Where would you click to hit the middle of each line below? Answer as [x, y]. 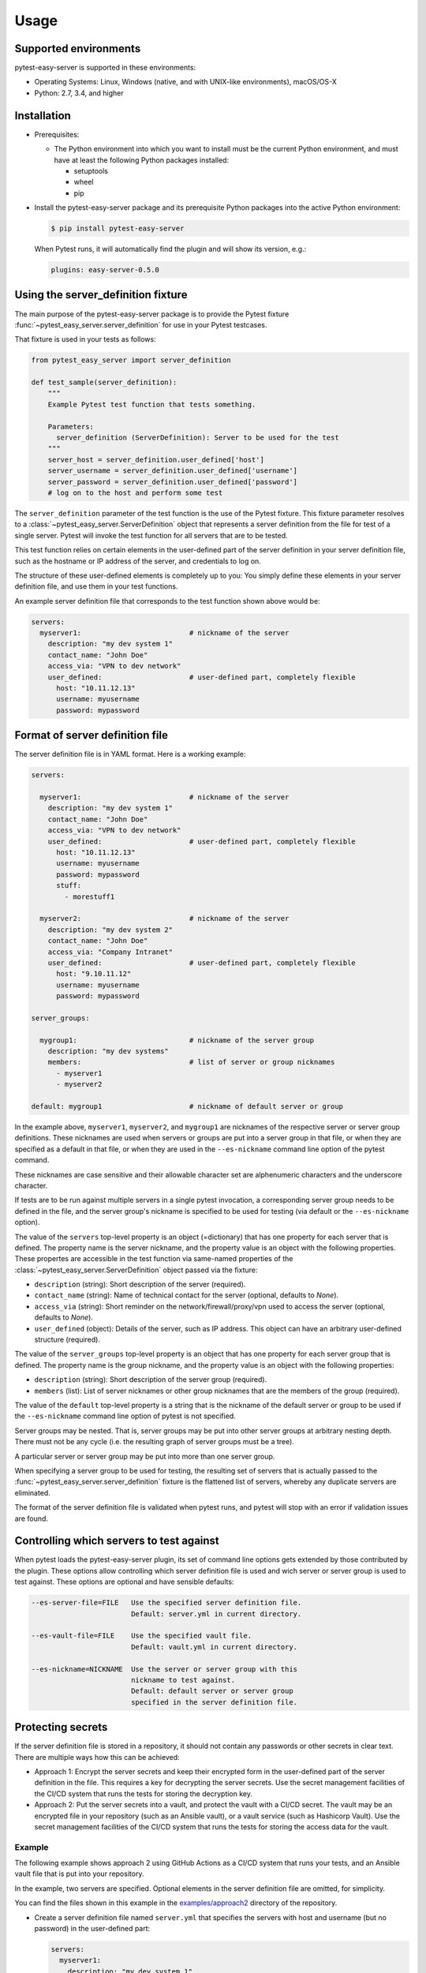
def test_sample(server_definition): [104, 382]
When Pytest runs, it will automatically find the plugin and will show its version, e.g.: [170, 249]
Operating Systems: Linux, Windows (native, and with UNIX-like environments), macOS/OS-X [185, 82]
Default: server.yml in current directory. [216, 1614]
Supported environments [78, 49]
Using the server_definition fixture [101, 295]
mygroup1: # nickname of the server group [177, 1040]
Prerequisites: [57, 134]
